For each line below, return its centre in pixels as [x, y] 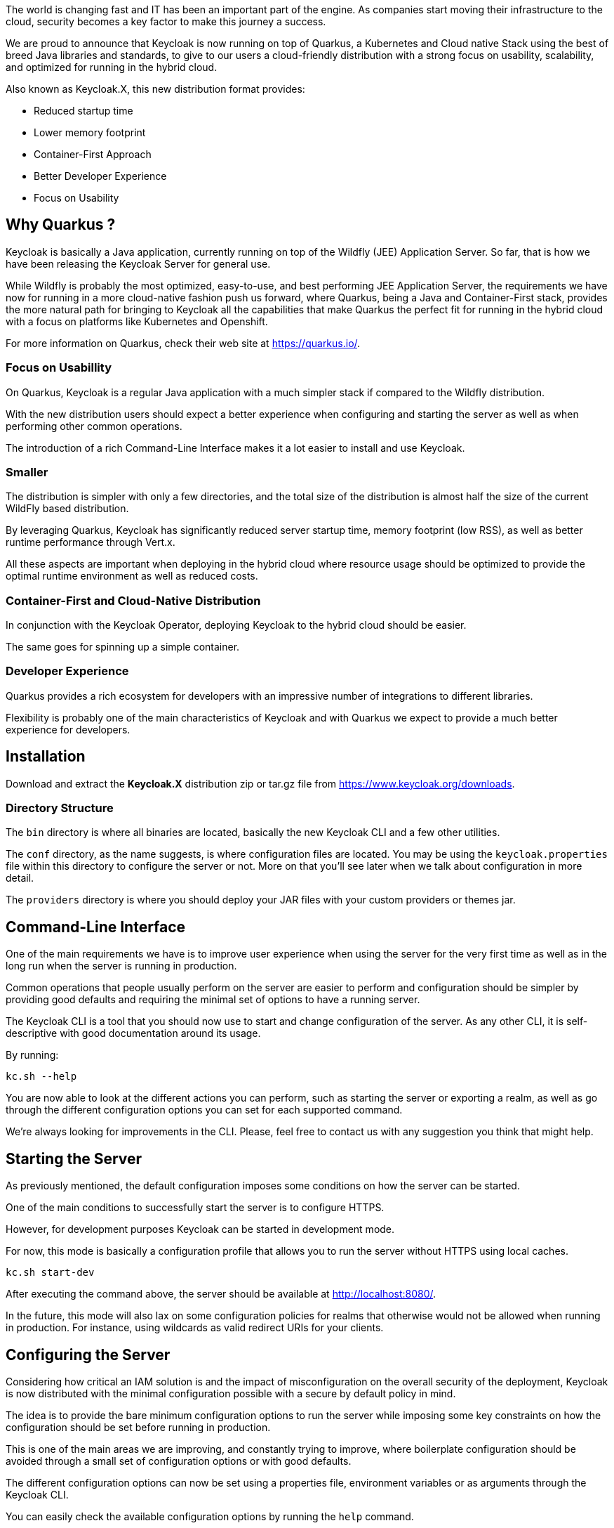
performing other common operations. [94, 426]
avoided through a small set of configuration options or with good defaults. [179, 1461]
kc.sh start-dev [50, 1273]
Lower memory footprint [90, 132]
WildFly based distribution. [67, 509]
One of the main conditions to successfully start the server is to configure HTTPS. [195, 1208]
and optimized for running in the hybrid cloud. [112, 67]
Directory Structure [60, 808]
